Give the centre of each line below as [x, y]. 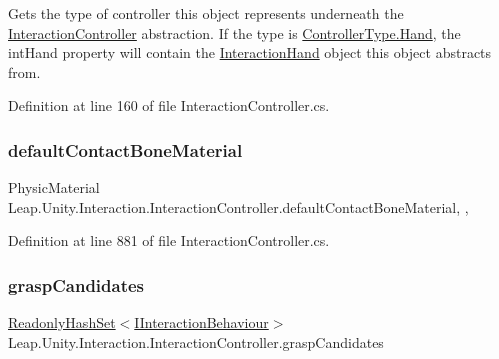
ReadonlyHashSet [62, 322]
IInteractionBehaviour [201, 322]
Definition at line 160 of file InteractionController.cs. [169, 105]
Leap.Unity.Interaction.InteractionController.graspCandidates [196, 341]
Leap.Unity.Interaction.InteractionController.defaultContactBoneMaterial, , [238, 206]
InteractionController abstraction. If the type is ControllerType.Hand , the [234, 32]
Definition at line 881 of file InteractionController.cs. [169, 240]
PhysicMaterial [54, 187]
